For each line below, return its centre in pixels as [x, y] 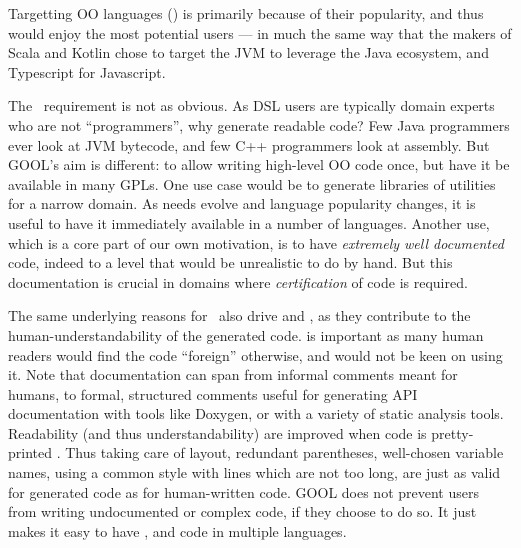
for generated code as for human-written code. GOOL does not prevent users [243, 491]
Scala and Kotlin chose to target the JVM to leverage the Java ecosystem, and [248, 52]
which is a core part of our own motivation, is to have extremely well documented [256, 242]
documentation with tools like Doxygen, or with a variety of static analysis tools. [256, 413]
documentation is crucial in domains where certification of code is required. [238, 281]
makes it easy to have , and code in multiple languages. [177, 530]
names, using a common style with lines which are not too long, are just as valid [254, 472]
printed [30, 452]
